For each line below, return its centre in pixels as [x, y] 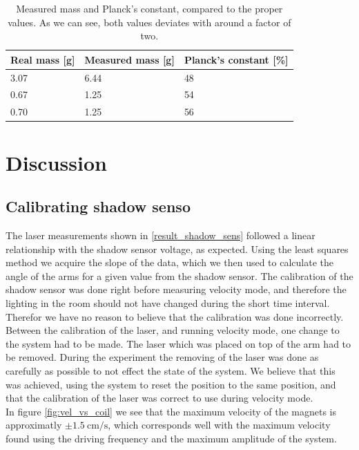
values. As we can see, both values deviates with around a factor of [149, 22]
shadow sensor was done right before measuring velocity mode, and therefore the [176, 289]
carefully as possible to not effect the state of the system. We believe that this [171, 370]
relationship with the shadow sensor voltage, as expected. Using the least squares [177, 249]
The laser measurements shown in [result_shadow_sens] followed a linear [161, 235]
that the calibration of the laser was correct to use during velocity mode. [159, 398]
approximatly [34, 425]
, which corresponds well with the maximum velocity [219, 425]
